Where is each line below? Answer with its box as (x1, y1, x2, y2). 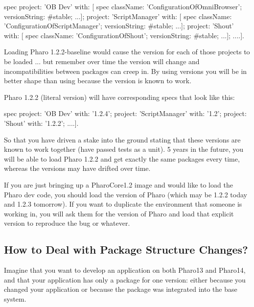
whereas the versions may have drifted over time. (4, 163, 151, 173)
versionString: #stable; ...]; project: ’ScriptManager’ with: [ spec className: (4, 11, 232, 21)
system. (4, 293, 26, 304)
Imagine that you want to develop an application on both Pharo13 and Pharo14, (4, 265, 246, 275)
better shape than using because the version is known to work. (4, 75, 191, 86)
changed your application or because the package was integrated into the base (4, 284, 237, 294)
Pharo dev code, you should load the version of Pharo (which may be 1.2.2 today (4, 189, 247, 199)
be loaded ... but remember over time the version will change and (4, 56, 200, 66)
